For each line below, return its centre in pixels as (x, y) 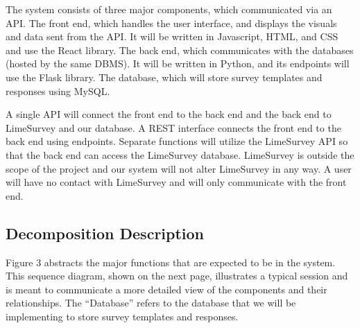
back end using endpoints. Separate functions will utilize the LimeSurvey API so (177, 141)
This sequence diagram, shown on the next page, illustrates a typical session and (177, 276)
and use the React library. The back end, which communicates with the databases (180, 50)
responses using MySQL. (58, 90)
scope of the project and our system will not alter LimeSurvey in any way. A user (179, 168)
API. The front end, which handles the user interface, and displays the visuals (171, 23)
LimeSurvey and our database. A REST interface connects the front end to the (173, 127)
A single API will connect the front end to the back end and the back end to (169, 114)
